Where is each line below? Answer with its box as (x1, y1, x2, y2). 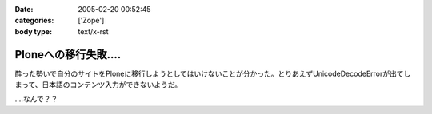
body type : (14, 26, 52, 36)
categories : (14, 16, 54, 26)
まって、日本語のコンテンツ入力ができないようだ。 (14, 80, 182, 89)
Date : (14, 5, 34, 14)
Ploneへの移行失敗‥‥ (14, 48, 122, 61)
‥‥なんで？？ (14, 94, 58, 104)
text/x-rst (78, 26, 109, 36)
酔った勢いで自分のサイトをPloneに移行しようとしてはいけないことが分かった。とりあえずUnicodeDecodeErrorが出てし (14, 69, 411, 78)
